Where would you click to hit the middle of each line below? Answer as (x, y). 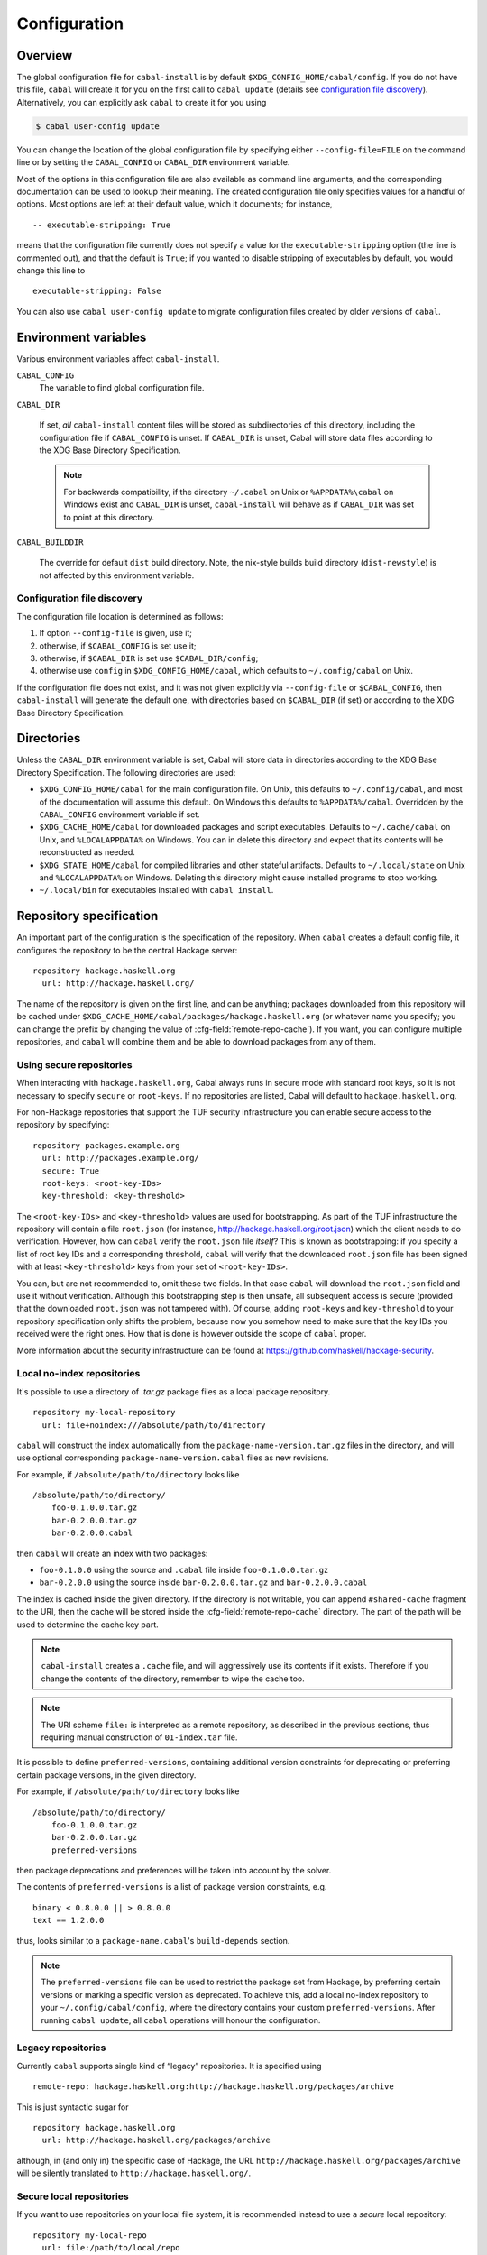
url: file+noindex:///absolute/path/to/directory (154, 1425)
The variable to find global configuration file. (122, 388)
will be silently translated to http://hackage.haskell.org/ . (134, 2173)
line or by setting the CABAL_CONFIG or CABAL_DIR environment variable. (153, 162)
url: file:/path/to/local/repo (111, 2247)
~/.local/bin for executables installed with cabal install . (156, 890)
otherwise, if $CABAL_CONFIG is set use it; (118, 646)
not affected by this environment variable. (117, 575)
